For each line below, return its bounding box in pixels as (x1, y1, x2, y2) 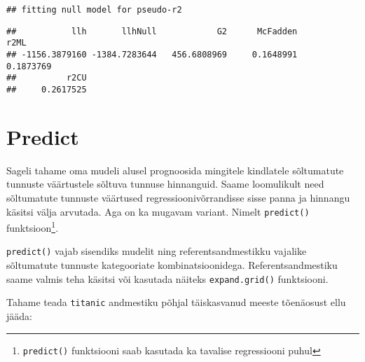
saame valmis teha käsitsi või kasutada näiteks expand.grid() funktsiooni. (6, 271, 329, 286)
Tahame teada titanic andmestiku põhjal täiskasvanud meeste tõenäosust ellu (6, 295, 346, 309)
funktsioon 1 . (6, 218, 59, 235)
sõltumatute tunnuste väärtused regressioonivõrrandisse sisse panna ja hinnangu (6, 190, 350, 204)
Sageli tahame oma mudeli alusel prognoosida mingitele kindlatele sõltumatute (6, 162, 344, 177)
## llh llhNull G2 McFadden (6, 26, 298, 36)
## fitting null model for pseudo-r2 (6, 5, 182, 15)
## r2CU (6, 73, 87, 83)
